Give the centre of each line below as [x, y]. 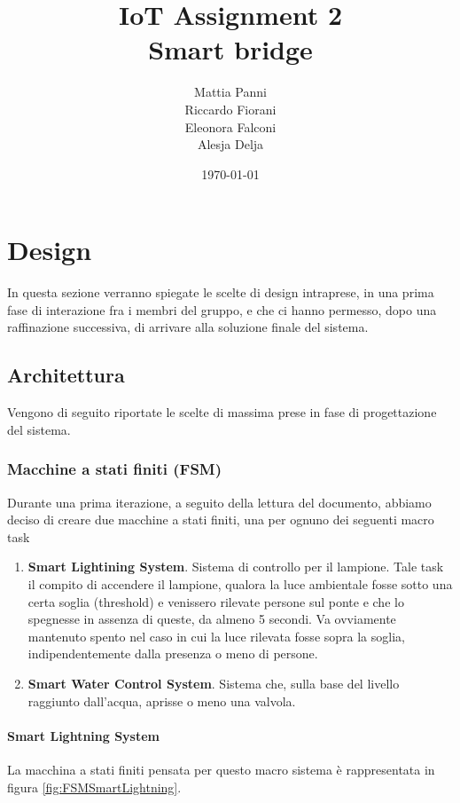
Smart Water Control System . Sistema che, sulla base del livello [214, 683]
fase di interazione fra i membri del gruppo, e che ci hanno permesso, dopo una [222, 309]
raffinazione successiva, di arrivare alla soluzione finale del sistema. [188, 327]
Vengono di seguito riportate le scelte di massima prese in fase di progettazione [222, 412]
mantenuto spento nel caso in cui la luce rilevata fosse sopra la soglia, [216, 636]
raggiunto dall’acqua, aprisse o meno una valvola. [162, 701]
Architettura [66, 375]
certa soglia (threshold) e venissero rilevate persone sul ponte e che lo [216, 601]
